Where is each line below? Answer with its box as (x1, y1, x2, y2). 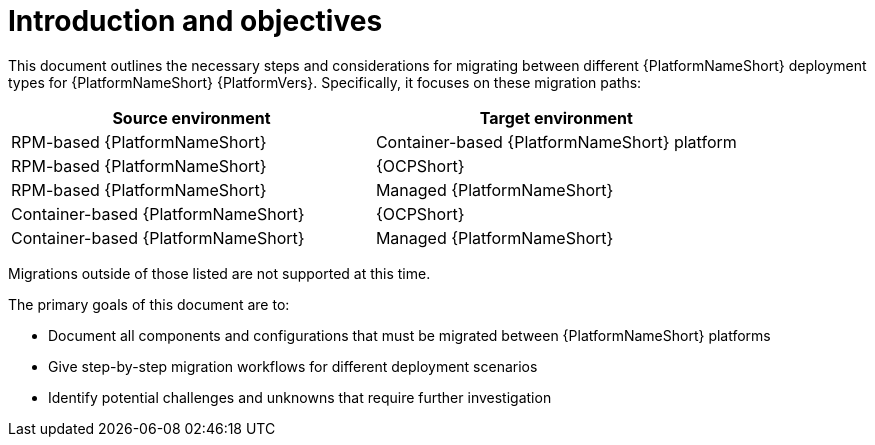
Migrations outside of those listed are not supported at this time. (8, 264, 431, 282)
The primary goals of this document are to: (8, 295, 290, 313)
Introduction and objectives (8, 4, 383, 38)
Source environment (112, 107, 271, 128)
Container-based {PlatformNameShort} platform (375, 131, 737, 152)
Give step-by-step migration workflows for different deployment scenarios (48, 357, 538, 375)
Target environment (479, 107, 633, 128)
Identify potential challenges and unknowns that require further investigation (48, 388, 552, 406)
